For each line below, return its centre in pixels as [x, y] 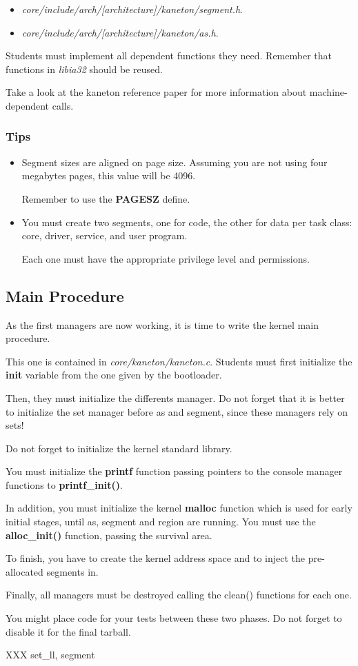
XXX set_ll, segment [50, 655]
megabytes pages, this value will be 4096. [109, 175]
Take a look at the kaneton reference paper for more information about [156, 92]
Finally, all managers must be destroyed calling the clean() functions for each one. [179, 595]
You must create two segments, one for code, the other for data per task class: [187, 222]
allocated [24, 571]
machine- [328, 92]
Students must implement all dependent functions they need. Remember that [169, 55]
